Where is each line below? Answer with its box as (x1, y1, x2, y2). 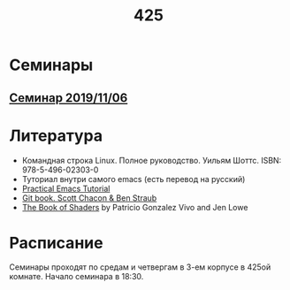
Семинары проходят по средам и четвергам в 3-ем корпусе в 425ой (9, 262, 271, 272)
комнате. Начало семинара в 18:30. (9, 271, 144, 282)
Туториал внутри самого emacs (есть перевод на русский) (21, 173, 246, 184)
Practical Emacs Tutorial (21, 183, 111, 194)
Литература (9, 126, 103, 146)
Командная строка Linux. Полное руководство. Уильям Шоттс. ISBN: (21, 155, 282, 165)
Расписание (9, 233, 103, 253)
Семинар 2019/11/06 (9, 90, 128, 105)
